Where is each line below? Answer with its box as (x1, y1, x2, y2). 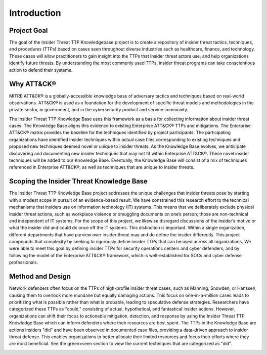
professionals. (9, 260, 38, 266)
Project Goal (9, 26, 48, 35)
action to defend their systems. (9, 67, 73, 73)
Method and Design (9, 272, 71, 281)
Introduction (9, 7, 61, 18)
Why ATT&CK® (9, 80, 56, 89)
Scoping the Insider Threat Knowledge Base (9, 177, 148, 185)
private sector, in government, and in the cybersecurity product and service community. (9, 107, 188, 113)
